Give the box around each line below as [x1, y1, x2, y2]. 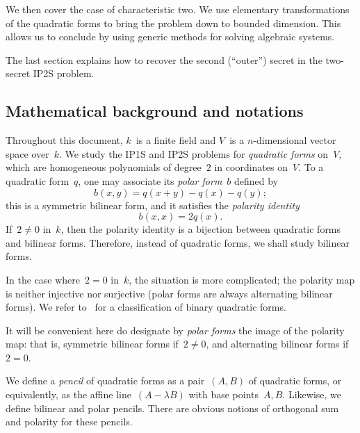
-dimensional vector [253, 133, 336, 147]
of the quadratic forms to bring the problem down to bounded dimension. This [6, 15, 341, 30]
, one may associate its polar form [78, 173, 222, 188]
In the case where [6, 272, 81, 286]
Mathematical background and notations [6, 100, 304, 122]
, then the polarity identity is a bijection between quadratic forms [60, 222, 341, 236]
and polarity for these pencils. [6, 414, 133, 429]
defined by [234, 173, 279, 188]
